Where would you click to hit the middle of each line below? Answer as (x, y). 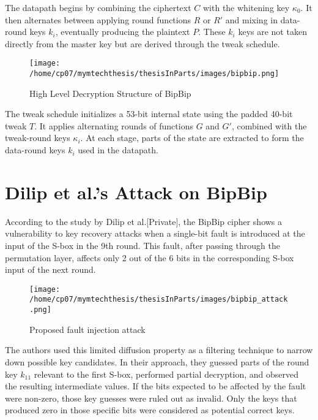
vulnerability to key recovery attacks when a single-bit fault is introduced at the (155, 233)
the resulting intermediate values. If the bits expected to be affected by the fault (156, 386)
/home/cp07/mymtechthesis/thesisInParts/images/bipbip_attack (159, 300)
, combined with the (269, 125)
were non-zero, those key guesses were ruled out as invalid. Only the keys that (151, 398)
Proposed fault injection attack (87, 329)
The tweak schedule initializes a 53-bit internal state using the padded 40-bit (149, 114)
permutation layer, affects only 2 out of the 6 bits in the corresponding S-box (150, 257)
